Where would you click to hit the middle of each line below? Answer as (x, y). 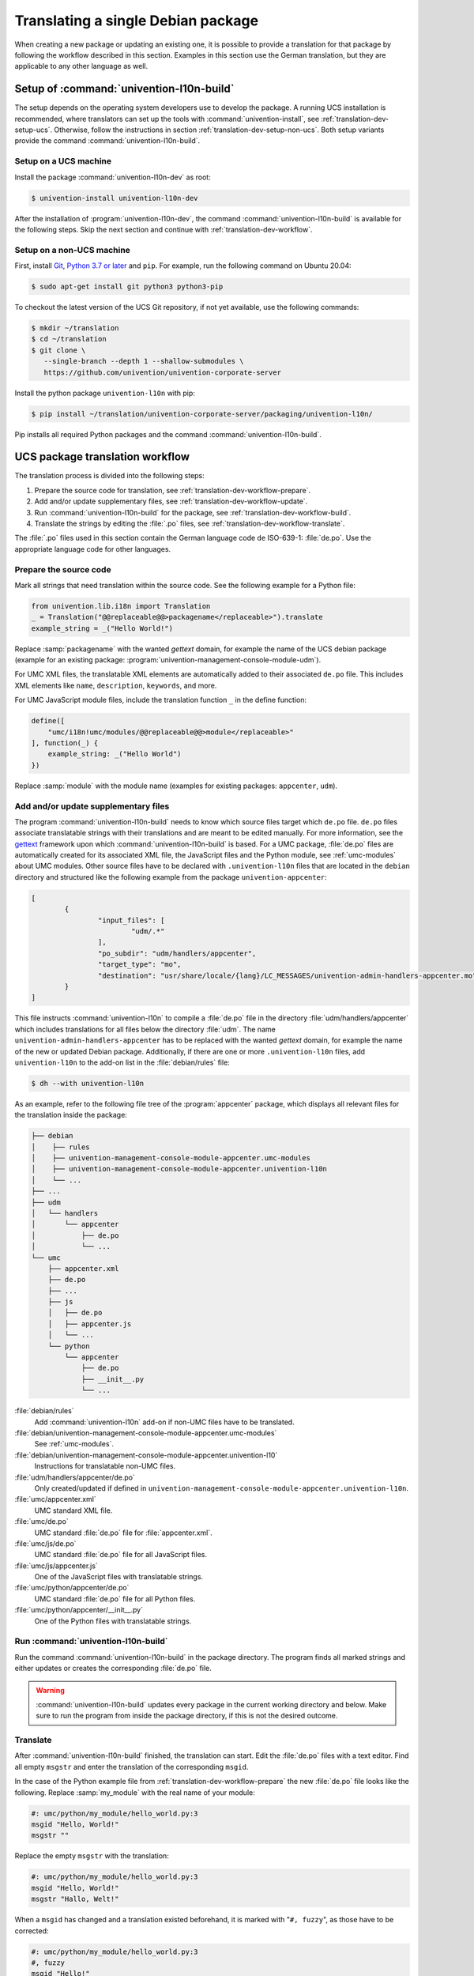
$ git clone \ (58, 350)
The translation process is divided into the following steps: (109, 476)
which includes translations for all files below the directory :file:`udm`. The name (145, 1029)
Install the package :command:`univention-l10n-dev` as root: (113, 177)
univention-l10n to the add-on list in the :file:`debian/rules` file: (122, 1062)
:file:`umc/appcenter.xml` (55, 1499)
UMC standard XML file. (73, 1510)
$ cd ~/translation (69, 339)
